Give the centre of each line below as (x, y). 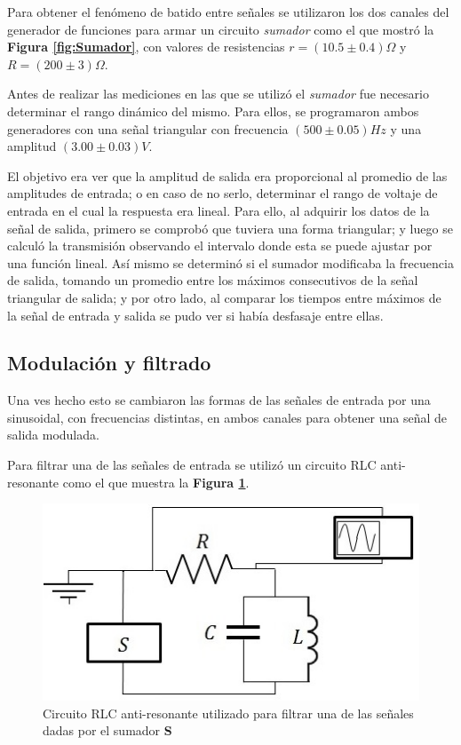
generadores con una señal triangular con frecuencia (148, 128)
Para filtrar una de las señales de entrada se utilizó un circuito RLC (192, 465)
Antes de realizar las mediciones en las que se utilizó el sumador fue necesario (218, 94)
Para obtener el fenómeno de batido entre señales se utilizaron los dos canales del (228, 12)
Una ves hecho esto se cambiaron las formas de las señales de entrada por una (219, 400)
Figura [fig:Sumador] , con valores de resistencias (146, 47)
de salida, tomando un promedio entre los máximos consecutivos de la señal (213, 280)
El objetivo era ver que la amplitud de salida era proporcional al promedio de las (227, 175)
